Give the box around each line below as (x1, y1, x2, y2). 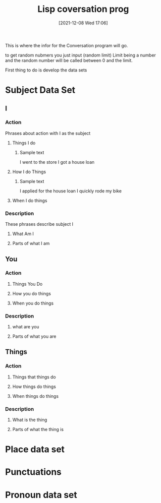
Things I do (12, 140, 36, 146)
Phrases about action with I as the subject (5, 130, 91, 136)
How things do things (12, 383, 56, 389)
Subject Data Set (5, 84, 76, 96)
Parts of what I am (12, 241, 50, 247)
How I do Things (12, 169, 46, 175)
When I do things (12, 197, 48, 203)
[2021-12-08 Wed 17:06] (58, 20, 108, 26)
